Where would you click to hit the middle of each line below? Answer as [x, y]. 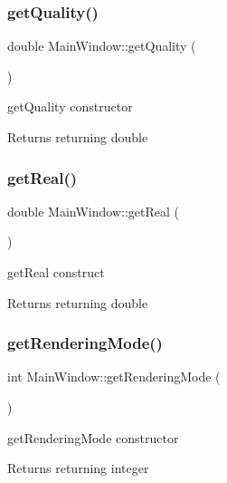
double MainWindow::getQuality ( [102, 46]
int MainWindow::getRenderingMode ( [114, 377]
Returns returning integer [78, 468]
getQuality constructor [70, 106]
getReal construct [56, 272]
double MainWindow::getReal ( [94, 211]
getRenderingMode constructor [93, 437]
